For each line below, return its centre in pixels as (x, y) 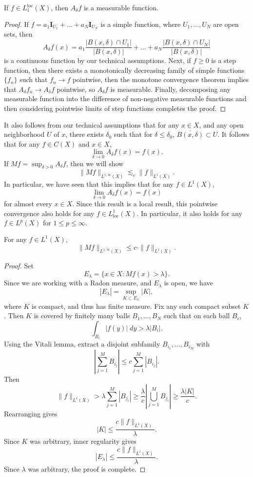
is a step (224, 60)
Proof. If (16, 24)
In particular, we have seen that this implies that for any (89, 184)
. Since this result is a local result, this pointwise (145, 204)
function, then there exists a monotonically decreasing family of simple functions (124, 70)
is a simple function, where (141, 24)
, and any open (221, 124)
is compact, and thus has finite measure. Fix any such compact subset (136, 306)
